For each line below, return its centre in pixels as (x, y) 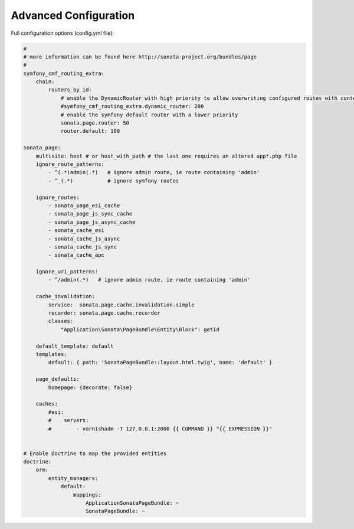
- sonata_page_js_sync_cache (90, 214)
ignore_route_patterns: (70, 164)
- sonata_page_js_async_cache (92, 222)
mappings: (87, 495)
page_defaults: (58, 379)
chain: (45, 82)
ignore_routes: (58, 197)
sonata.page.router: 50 (95, 123)
